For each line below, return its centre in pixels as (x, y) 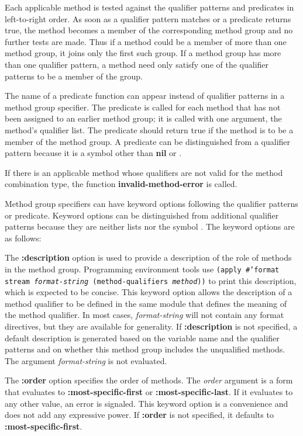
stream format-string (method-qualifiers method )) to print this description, (151, 280)
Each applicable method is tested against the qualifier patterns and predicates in (149, 7)
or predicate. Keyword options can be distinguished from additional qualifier (142, 215)
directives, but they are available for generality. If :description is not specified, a (151, 326)
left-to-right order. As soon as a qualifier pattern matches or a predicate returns (148, 18)
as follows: (23, 238)
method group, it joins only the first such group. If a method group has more (143, 53)
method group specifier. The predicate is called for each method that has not (143, 107)
